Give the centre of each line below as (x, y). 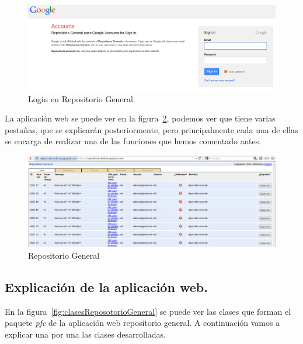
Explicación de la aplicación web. (106, 286)
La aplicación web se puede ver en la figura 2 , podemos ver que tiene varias (140, 118)
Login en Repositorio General (81, 98)
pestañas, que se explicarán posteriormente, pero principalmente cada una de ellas (151, 129)
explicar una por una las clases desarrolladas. (85, 334)
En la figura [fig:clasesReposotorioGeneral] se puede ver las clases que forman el (148, 311)
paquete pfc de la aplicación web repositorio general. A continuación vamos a (142, 323)
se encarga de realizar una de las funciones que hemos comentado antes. (133, 141)
